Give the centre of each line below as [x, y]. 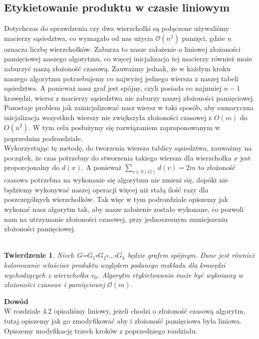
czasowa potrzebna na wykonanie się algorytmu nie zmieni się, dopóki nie [116, 180]
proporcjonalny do [32, 167]
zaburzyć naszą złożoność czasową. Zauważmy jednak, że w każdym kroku [117, 68]
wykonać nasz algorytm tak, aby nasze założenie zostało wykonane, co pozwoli [124, 209]
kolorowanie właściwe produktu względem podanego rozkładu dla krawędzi [115, 264]
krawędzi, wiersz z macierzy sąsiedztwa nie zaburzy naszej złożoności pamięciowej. [129, 97]
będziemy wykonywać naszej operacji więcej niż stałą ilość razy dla [106, 189]
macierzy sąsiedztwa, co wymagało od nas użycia [79, 38]
